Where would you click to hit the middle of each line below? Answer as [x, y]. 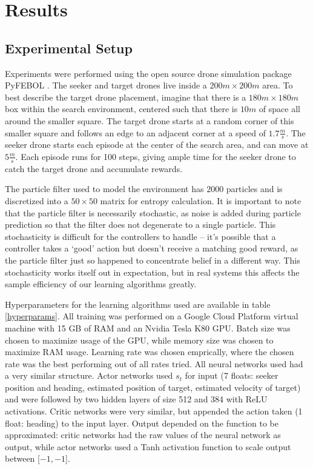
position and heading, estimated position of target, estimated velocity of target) [153, 387]
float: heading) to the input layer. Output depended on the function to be [142, 423]
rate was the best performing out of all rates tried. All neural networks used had [154, 363]
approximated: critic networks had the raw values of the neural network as [143, 435]
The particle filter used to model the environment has [104, 189]
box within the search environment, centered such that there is [121, 109]
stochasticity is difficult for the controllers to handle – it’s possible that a [140, 236]
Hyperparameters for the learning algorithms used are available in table [138, 304]
